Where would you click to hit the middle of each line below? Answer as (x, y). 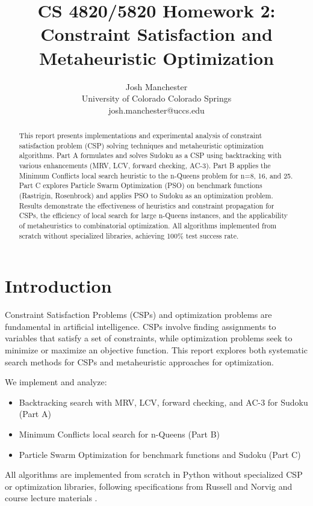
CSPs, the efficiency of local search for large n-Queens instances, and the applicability (153, 215)
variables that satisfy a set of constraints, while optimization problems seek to (149, 338)
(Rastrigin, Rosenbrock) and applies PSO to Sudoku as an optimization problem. (146, 196)
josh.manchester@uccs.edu (156, 110)
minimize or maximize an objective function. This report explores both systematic (156, 350)
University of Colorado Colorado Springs (156, 98)
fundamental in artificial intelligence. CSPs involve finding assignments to (141, 326)
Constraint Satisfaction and (156, 34)
